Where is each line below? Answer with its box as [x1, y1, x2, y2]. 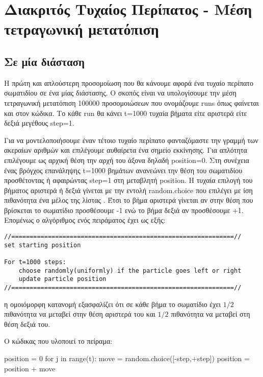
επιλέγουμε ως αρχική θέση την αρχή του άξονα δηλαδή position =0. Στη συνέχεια [4, 154, 249, 165]
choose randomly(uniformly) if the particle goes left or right [18, 267, 242, 274]
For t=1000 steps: [4, 258, 66, 266]
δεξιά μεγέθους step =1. [4, 117, 74, 128]
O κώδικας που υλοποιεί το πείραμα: [4, 336, 113, 346]
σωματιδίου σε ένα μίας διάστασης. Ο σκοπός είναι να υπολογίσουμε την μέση [4, 87, 236, 98]
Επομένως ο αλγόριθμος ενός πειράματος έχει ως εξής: [4, 215, 166, 225]
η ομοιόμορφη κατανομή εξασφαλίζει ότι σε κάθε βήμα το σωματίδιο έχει [4, 298, 221, 309]
